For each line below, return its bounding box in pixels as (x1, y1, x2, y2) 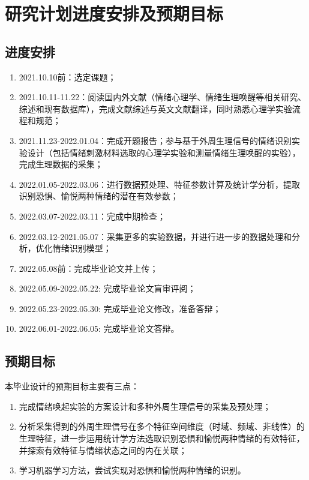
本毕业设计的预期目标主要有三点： (5, 380, 139, 392)
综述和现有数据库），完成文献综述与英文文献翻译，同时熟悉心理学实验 (19, 102, 292, 115)
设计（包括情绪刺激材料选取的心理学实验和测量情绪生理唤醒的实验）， (27, 146, 301, 158)
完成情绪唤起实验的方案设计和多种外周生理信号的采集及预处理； (19, 400, 271, 412)
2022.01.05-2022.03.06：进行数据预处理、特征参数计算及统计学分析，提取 (19, 178, 301, 190)
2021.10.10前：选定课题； (19, 70, 116, 83)
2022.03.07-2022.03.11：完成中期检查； (19, 209, 166, 222)
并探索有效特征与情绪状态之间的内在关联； (19, 443, 187, 456)
